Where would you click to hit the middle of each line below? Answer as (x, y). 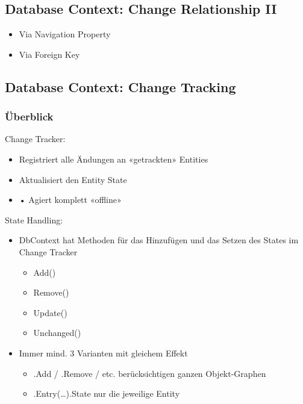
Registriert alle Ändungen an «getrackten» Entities (114, 159)
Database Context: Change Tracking (120, 86)
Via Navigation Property (65, 34)
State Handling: (34, 219)
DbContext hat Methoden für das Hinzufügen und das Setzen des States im (159, 240)
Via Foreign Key (49, 54)
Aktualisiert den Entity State (73, 179)
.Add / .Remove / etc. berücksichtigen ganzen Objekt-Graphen (150, 373)
